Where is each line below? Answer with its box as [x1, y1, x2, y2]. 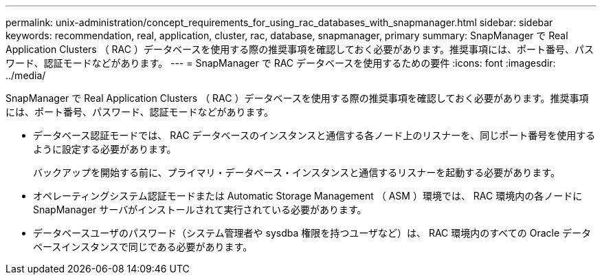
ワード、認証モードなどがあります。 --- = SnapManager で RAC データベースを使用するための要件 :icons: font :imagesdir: [5, 57, 556, 69]
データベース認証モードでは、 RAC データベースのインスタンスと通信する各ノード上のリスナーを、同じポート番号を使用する [33, 129, 596, 141]
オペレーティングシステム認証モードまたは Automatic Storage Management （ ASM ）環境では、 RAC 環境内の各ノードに [33, 190, 583, 202]
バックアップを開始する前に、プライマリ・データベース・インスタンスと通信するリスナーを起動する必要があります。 [33, 166, 560, 178]
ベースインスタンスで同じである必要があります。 [33, 241, 253, 252]
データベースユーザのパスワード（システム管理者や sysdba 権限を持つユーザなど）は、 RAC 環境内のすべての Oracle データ [33, 227, 591, 239]
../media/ [5, 69, 46, 81]
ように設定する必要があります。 [33, 143, 177, 155]
